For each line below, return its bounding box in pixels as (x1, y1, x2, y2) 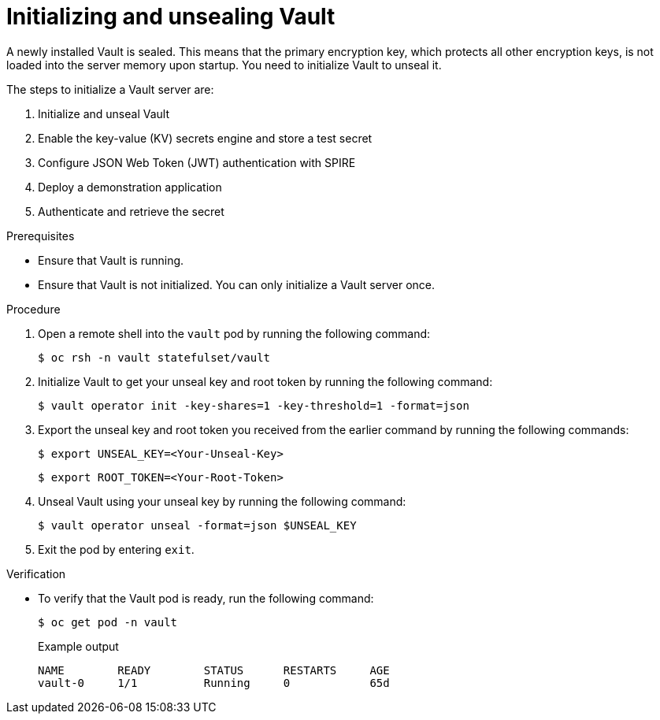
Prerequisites (6, 228, 75, 243)
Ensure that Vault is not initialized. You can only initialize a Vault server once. (38, 277, 436, 291)
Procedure (6, 302, 61, 316)
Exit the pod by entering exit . (38, 542, 195, 556)
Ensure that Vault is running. (38, 253, 184, 267)
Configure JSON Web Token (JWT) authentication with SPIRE (38, 155, 356, 169)
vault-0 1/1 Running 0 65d (38, 676, 390, 689)
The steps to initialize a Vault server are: (6, 82, 214, 96)
